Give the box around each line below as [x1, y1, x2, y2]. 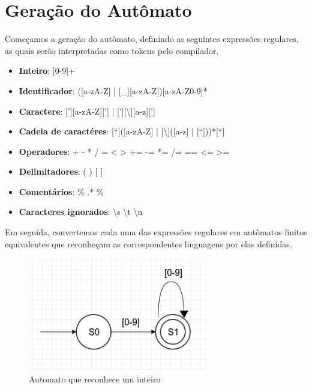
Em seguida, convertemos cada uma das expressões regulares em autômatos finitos [5, 226, 307, 238]
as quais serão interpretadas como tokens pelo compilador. [5, 44, 219, 56]
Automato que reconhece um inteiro [29, 372, 161, 385]
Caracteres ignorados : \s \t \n [19, 205, 143, 218]
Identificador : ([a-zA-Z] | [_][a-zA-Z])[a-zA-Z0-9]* [19, 84, 208, 97]
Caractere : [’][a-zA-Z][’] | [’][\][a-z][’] [19, 104, 155, 117]
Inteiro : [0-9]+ [19, 64, 76, 77]
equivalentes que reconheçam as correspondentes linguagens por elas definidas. [5, 237, 292, 250]
